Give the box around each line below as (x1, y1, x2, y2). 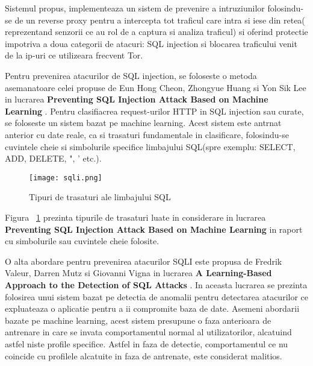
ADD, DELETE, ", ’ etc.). (5, 152, 102, 165)
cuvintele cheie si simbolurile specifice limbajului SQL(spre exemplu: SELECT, (5, 140, 296, 153)
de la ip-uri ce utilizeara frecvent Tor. (5, 49, 143, 62)
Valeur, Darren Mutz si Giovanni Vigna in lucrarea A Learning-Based (5, 267, 272, 279)
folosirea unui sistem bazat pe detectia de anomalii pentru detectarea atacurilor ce (5, 290, 309, 303)
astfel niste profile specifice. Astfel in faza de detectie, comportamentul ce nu (5, 337, 288, 350)
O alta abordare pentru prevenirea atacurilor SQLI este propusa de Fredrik (5, 254, 282, 267)
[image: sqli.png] (29, 173, 102, 182)
